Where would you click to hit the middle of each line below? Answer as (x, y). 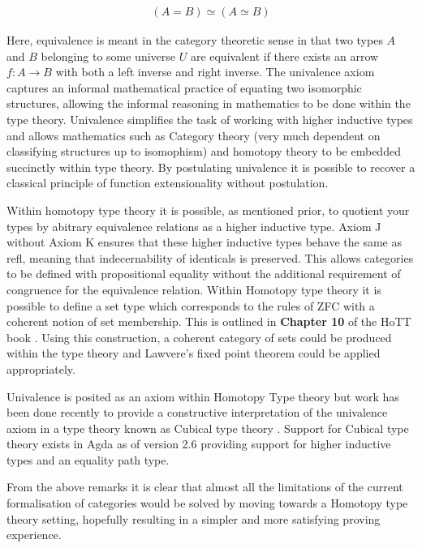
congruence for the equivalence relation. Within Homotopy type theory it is (194, 289)
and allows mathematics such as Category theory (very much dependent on (194, 135)
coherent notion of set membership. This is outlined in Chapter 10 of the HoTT (209, 321)
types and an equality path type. (88, 459)
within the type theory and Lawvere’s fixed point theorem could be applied (194, 353)
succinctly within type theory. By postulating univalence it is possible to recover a (211, 167)
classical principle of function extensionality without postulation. (168, 183)
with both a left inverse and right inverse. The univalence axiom (215, 72)
